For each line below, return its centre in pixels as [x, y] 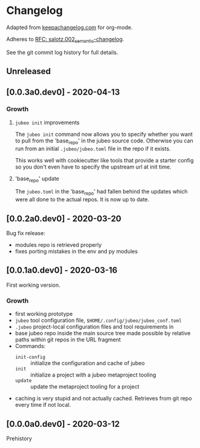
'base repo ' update [37, 179]
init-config [30, 357]
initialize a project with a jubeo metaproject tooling [93, 375]
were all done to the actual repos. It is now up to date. [82, 199]
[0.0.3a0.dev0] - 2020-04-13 [63, 92]
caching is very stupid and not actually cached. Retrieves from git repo [103, 398]
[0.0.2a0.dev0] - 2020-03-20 [64, 219]
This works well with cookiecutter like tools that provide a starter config [104, 160]
